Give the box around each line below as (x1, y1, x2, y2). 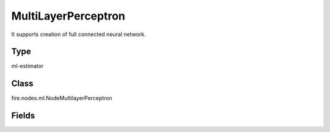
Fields (11, 111, 35, 121)
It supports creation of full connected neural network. (11, 31, 146, 38)
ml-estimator (11, 62, 44, 70)
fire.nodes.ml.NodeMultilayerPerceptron (11, 95, 112, 102)
